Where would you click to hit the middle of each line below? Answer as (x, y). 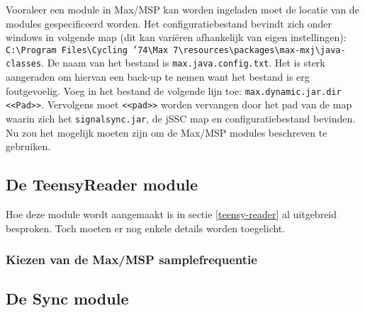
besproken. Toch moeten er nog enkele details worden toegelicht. (146, 228)
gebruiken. (28, 146)
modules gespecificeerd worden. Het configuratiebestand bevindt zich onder (169, 23)
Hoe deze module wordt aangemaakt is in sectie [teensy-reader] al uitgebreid (172, 214)
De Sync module (67, 298)
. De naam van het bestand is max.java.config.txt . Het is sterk (183, 63)
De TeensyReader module (102, 184)
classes (24, 64)
